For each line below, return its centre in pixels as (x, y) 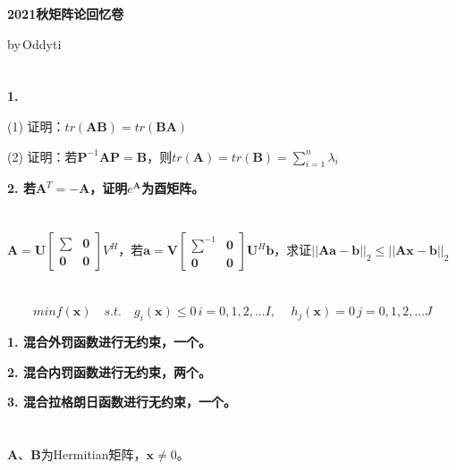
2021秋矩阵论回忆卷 (66, 13)
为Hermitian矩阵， (93, 454)
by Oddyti (34, 43)
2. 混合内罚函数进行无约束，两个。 (109, 371)
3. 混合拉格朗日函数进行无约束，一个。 (122, 402)
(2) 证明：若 (42, 156)
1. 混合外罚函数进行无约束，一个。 (109, 342)
